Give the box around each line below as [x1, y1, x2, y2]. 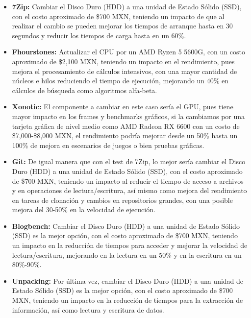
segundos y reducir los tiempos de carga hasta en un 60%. [12, 30, 186, 40]
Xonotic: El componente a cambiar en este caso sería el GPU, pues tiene [12, 101, 233, 112]
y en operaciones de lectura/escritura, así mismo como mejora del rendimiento [12, 185, 247, 196]
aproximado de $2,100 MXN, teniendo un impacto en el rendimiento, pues [12, 56, 235, 66]
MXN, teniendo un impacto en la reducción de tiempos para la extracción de [12, 295, 243, 305]
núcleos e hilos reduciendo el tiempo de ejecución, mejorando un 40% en [12, 75, 229, 86]
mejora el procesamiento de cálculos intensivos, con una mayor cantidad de [12, 66, 237, 76]
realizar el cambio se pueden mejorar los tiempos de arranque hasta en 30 [12, 21, 233, 31]
